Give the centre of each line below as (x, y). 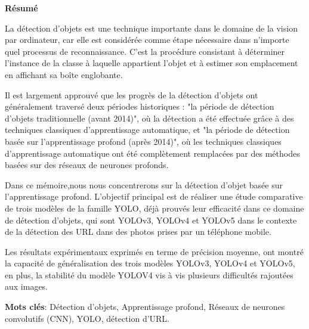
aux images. (27, 286)
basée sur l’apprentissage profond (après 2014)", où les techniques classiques (143, 141)
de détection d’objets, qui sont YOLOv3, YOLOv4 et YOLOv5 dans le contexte (151, 220)
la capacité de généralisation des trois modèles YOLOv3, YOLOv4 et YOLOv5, (150, 263)
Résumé (21, 8)
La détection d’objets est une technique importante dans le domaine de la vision (151, 28)
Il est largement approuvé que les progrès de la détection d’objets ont (132, 94)
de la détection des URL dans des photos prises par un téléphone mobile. (138, 232)
